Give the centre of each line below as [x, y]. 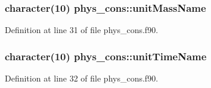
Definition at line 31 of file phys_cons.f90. [82, 30]
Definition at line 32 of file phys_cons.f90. [82, 78]
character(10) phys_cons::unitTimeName [106, 56]
